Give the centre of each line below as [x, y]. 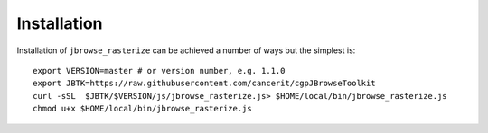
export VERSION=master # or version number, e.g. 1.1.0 [159, 71]
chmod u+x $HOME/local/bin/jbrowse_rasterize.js [142, 109]
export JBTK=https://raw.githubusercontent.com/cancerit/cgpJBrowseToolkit [204, 84]
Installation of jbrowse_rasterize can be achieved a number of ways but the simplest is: [186, 50]
